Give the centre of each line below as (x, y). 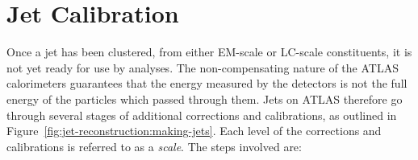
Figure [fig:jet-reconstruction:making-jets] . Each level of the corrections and (194, 131)
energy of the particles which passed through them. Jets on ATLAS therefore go (205, 98)
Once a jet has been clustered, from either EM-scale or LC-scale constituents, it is (209, 52)
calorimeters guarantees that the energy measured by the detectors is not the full (207, 83)
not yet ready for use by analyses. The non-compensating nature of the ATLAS (203, 67)
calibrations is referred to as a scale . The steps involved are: (154, 146)
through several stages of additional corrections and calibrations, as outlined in (202, 115)
